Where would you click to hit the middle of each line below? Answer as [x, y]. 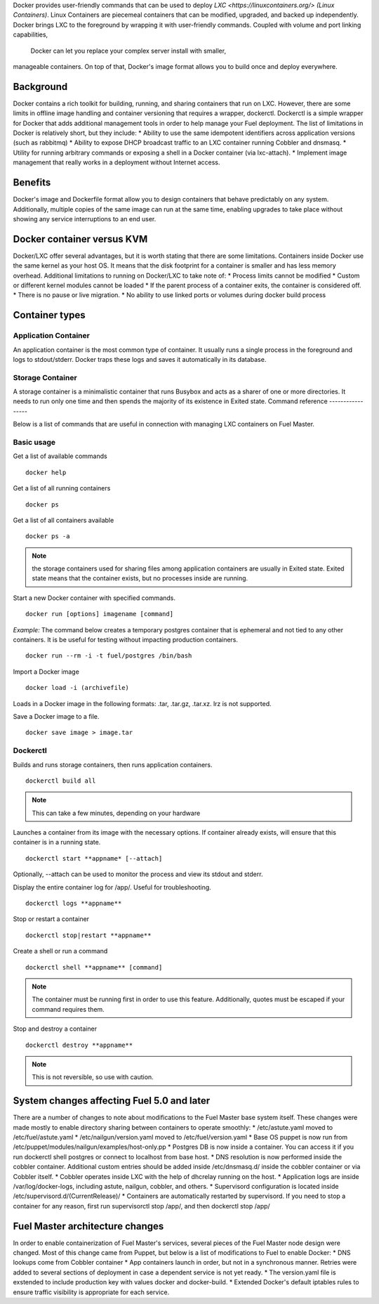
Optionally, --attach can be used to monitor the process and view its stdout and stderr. [138, 874]
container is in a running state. [57, 842]
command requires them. [68, 1009]
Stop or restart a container [51, 919]
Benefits [32, 183]
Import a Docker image [46, 672]
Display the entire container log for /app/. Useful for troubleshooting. [112, 887]
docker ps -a [48, 536]
